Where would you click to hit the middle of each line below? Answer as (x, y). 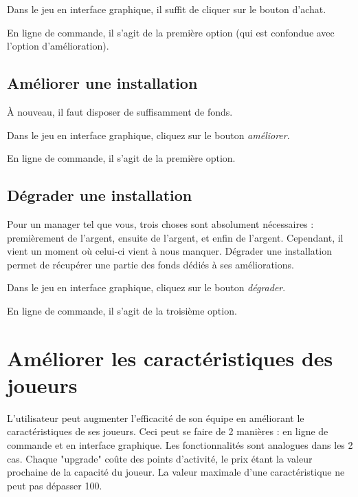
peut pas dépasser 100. (55, 485)
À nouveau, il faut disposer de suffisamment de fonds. (120, 111)
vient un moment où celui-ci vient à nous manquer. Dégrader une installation (169, 251)
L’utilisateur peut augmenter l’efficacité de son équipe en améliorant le (156, 417)
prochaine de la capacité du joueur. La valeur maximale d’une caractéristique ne (176, 472)
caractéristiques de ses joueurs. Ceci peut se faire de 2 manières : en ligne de (168, 431)
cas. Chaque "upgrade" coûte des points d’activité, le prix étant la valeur (160, 458)
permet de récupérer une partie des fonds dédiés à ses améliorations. (150, 264)
